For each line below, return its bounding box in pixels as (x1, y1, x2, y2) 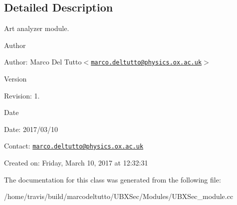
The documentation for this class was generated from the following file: (4, 174, 221, 184)
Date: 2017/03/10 (4, 123, 58, 134)
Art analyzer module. (4, 23, 69, 33)
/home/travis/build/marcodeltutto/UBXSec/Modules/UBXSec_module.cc (4, 191, 234, 201)
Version (4, 73, 27, 84)
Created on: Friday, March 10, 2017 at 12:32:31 (4, 157, 148, 168)
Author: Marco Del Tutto (4, 56, 82, 67)
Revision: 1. (4, 90, 40, 100)
